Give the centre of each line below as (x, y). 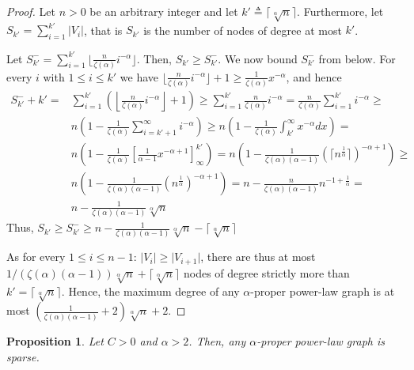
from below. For (357, 58)
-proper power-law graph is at (323, 291)
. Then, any (217, 341)
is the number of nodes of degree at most (243, 30)
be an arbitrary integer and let (164, 11)
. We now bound (258, 58)
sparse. (23, 357)
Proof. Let (31, 11)
